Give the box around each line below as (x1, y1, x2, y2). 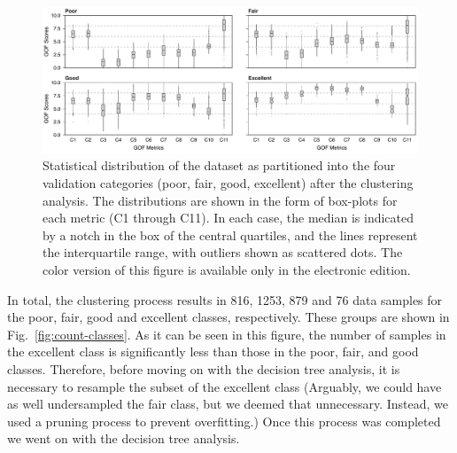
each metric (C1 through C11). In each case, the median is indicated (43, 208, 414, 227)
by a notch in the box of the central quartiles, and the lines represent (43, 225, 418, 244)
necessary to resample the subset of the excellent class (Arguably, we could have (7, 377, 442, 395)
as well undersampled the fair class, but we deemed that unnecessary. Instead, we (7, 394, 448, 413)
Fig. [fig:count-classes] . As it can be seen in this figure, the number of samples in (7, 324, 446, 343)
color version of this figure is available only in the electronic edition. (43, 260, 411, 278)
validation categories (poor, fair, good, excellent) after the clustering (43, 173, 414, 191)
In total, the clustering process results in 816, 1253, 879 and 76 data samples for (7, 290, 443, 309)
